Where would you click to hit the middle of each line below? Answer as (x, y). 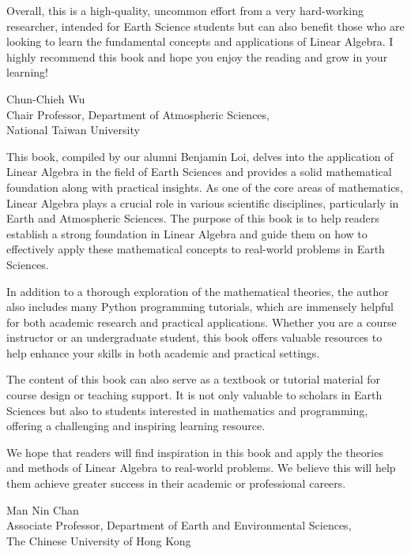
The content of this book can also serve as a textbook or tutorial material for (193, 379)
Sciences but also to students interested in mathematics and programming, (187, 410)
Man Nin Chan (43, 509)
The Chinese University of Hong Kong (99, 540)
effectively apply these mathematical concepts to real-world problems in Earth (196, 249)
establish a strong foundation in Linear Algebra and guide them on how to (187, 233)
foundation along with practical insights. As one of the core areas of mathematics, (205, 187)
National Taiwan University (73, 130)
